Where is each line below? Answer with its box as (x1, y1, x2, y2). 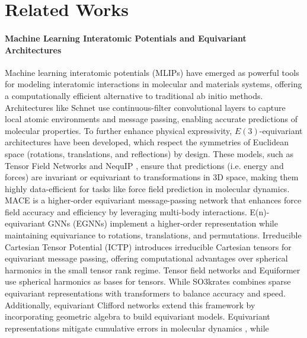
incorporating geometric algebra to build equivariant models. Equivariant (5, 310, 270, 323)
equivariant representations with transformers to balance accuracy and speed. (5, 287, 286, 299)
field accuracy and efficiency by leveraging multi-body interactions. (5, 205, 247, 218)
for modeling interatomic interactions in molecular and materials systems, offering (5, 78, 302, 90)
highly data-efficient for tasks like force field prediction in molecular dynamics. (5, 182, 290, 194)
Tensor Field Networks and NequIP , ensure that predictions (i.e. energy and (5, 159, 284, 171)
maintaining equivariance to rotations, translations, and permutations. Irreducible (5, 229, 302, 241)
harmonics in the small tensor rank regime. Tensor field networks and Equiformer (5, 263, 300, 276)
